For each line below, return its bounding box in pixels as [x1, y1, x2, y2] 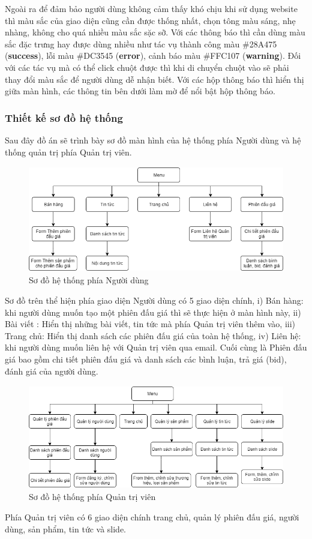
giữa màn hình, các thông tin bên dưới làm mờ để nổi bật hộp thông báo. [5, 85, 275, 97]
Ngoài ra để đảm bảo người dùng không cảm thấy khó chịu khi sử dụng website [5, 2, 298, 14]
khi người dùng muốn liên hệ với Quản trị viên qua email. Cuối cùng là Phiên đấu [5, 341, 307, 354]
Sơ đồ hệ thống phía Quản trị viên [29, 490, 156, 503]
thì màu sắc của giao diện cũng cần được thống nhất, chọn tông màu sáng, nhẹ [5, 14, 296, 26]
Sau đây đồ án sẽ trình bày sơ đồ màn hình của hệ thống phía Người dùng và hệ [5, 133, 301, 146]
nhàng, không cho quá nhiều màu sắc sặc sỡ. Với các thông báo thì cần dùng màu [5, 26, 305, 38]
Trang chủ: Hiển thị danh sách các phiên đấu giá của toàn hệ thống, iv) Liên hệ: [5, 329, 301, 342]
